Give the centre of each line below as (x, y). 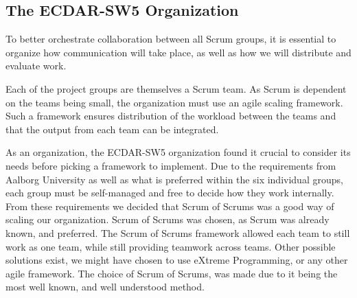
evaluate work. (36, 66)
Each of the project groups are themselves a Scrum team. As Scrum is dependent (176, 88)
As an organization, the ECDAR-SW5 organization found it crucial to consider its (178, 152)
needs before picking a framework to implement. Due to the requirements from (171, 165)
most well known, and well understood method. (105, 287)
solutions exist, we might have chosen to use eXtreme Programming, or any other (177, 260)
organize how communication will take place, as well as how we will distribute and (178, 52)
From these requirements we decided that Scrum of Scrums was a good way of (170, 206)
